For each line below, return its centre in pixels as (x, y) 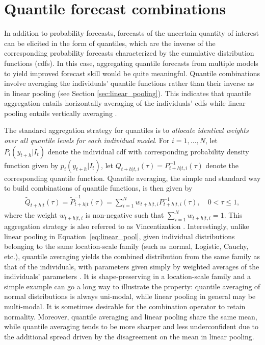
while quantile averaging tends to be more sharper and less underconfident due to (131, 326)
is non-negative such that (125, 215)
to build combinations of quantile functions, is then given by (98, 188)
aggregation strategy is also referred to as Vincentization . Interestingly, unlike (127, 226)
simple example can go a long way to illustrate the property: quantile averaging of (132, 286)
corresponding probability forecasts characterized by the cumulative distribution (129, 53)
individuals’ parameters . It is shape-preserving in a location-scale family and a (128, 276)
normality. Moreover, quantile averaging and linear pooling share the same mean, (131, 316)
